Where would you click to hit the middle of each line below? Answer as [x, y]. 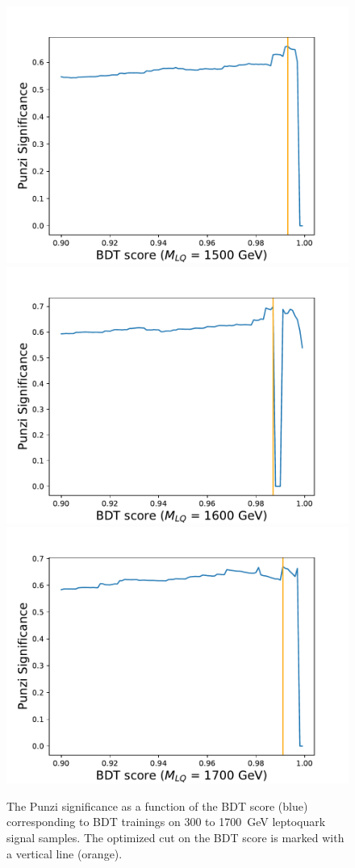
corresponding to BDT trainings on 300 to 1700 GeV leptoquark [166, 822]
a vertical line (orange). [65, 853]
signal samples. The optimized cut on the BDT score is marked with [175, 837]
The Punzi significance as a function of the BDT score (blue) [157, 805]
